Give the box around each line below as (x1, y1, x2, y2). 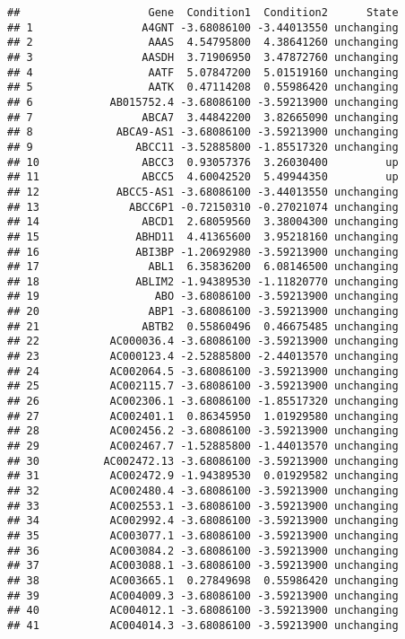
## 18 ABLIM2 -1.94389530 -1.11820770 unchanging (7, 275, 399, 288)
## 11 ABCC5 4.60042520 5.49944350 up (7, 171, 399, 184)
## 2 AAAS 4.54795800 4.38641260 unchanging (7, 36, 399, 49)
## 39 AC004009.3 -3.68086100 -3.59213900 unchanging (7, 589, 399, 602)
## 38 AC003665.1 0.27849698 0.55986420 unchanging (7, 573, 399, 587)
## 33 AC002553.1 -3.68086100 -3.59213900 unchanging (7, 499, 399, 512)
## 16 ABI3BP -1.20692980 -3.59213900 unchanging (7, 245, 399, 258)
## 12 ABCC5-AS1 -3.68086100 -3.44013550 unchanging (7, 185, 399, 198)
